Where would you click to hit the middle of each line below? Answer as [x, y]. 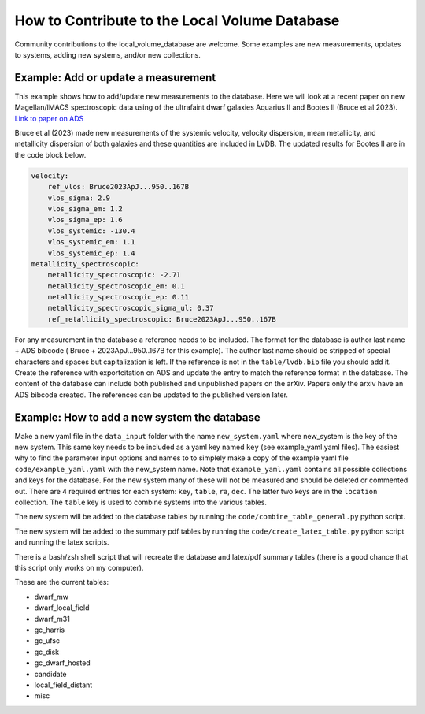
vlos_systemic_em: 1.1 [91, 242]
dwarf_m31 [52, 619]
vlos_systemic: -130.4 [91, 231]
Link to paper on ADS [49, 118]
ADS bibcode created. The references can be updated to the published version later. [152, 395]
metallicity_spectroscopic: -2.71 [114, 275]
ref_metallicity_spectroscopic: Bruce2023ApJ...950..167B [162, 319]
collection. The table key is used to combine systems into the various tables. [141, 502]
